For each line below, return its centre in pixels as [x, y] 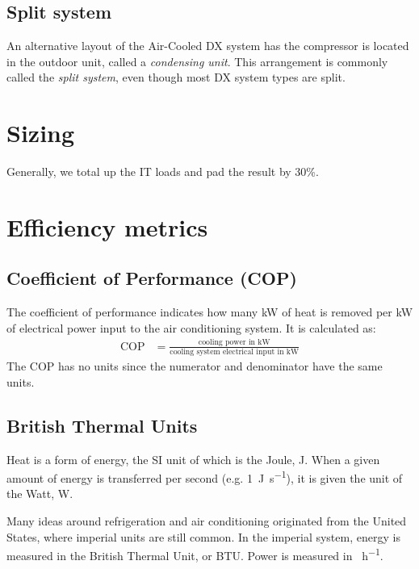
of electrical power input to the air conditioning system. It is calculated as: [191, 327]
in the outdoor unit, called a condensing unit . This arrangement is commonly [197, 61]
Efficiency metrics [107, 226]
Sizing [41, 133]
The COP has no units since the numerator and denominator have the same [195, 366]
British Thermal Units [102, 425]
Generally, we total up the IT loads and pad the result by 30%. [163, 172]
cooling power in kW [234, 343]
